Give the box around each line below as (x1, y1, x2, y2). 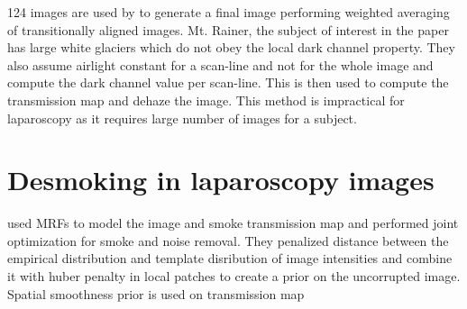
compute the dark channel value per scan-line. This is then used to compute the (7, 73, 449, 92)
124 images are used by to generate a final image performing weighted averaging (7, 3, 450, 21)
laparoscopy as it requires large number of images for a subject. (7, 108, 357, 127)
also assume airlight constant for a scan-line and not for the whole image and (7, 55, 434, 74)
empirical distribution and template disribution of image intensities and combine (7, 249, 453, 268)
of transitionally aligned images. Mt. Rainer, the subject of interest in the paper (7, 20, 449, 39)
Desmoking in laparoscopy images (7, 161, 435, 198)
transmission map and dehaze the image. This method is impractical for (7, 90, 405, 109)
